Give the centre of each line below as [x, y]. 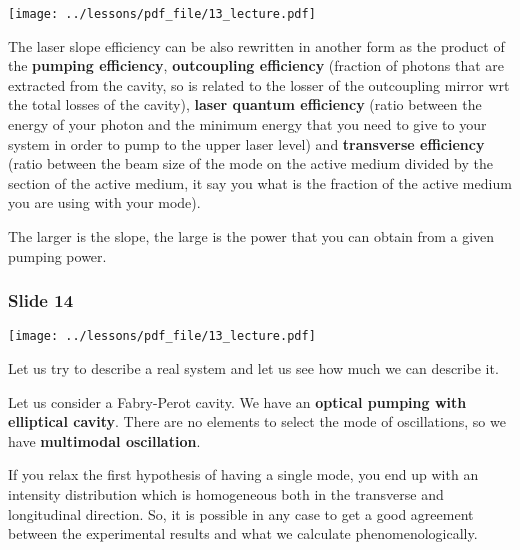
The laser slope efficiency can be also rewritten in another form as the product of [256, 45]
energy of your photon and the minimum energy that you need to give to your [247, 124]
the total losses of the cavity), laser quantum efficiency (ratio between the [245, 104]
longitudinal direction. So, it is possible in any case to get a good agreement [241, 513]
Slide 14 [41, 300]
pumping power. [57, 255]
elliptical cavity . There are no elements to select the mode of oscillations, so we [257, 421]
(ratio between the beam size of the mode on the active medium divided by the [251, 163]
